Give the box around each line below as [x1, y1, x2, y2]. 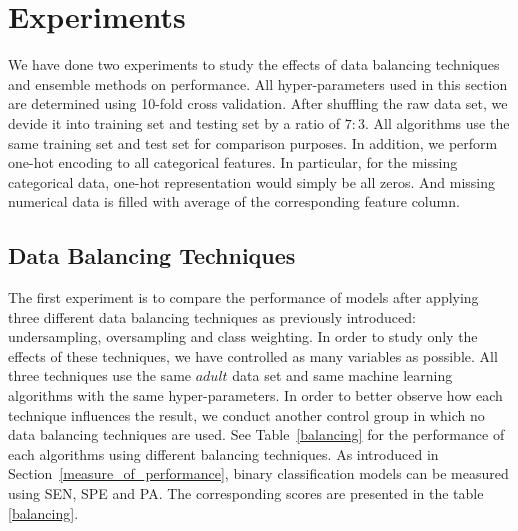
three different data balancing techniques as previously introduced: [8, 306, 416, 327]
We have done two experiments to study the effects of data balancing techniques [8, 54, 500, 75]
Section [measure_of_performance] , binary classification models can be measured [8, 463, 509, 484]
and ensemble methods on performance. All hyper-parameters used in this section [8, 73, 508, 94]
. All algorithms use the [364, 112, 510, 133]
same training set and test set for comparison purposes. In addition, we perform [8, 132, 498, 153]
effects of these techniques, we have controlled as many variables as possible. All [8, 345, 498, 366]
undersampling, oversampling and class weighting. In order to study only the [8, 326, 478, 347]
